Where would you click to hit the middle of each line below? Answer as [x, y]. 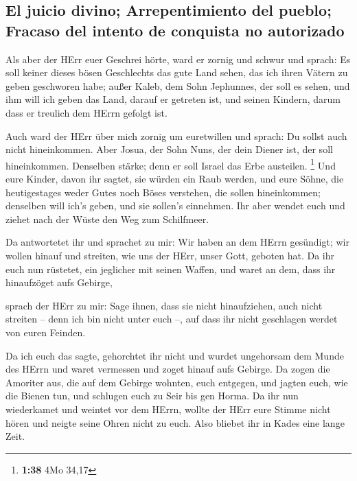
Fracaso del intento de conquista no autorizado [175, 30]
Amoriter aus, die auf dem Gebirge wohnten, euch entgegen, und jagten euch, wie [177, 382]
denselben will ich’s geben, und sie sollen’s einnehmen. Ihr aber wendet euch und [175, 206]
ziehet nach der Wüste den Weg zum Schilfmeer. [107, 219]
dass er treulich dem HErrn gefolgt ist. [87, 112]
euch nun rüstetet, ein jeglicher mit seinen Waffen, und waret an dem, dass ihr [171, 269]
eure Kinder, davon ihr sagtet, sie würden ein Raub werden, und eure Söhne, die [175, 178]
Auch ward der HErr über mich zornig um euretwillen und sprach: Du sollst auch [176, 136]
